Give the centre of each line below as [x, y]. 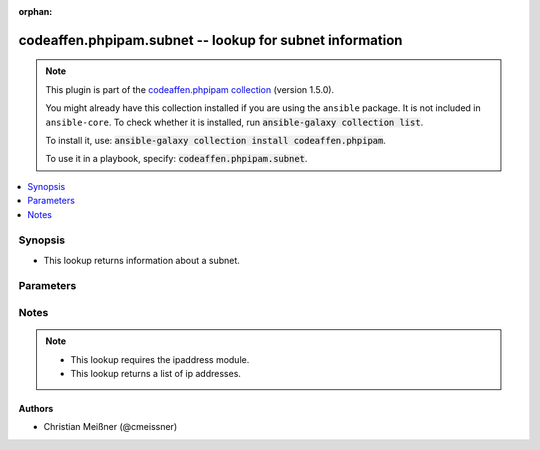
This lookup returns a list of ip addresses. [156, 373]
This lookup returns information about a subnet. [141, 260]
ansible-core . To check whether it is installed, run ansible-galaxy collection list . [234, 122]
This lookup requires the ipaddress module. [160, 359]
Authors [36, 408]
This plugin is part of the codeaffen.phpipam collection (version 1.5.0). [190, 89]
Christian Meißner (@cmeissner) [110, 427]
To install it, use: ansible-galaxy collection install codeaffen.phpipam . [216, 140]
